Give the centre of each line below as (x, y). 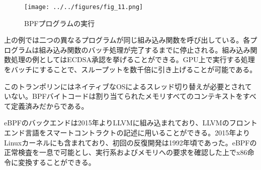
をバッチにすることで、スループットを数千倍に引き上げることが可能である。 (130, 69)
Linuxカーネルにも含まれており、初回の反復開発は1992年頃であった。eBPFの (130, 142)
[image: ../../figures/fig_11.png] (84, 7)
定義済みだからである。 (50, 106)
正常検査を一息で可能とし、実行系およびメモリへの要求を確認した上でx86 (126, 152)
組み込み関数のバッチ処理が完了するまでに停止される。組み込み (145, 49)
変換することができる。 (57, 162)
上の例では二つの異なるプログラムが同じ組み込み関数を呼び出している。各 (127, 40)
